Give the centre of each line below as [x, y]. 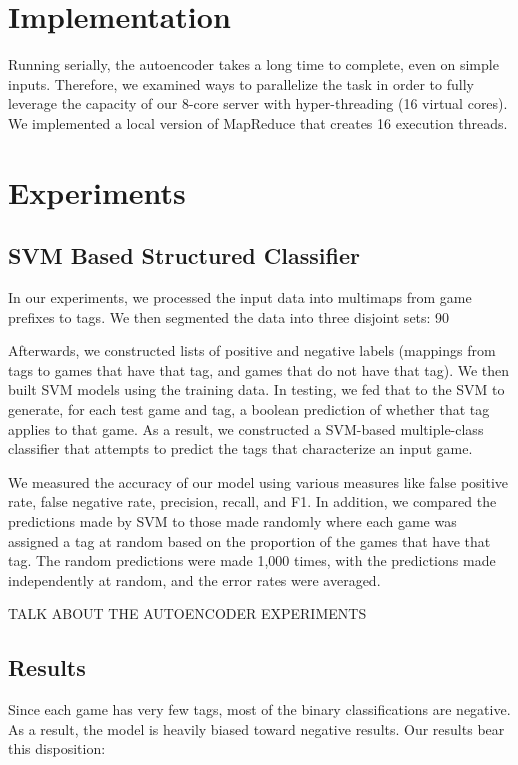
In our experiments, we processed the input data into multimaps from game [240, 297]
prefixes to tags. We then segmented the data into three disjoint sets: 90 [229, 316]
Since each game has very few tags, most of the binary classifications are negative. [259, 709]
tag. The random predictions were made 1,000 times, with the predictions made [252, 560]
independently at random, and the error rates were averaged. [194, 579]
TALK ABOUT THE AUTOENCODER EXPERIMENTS [187, 613]
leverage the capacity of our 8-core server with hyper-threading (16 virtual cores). [258, 103]
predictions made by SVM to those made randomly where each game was [232, 521]
